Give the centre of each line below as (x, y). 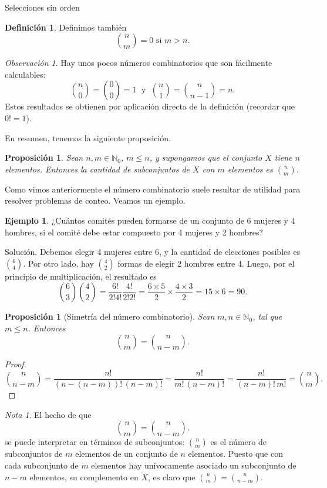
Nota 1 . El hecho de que (48, 414)
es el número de (238, 442)
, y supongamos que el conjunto (206, 157)
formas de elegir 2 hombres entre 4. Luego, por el (206, 263)
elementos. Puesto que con (235, 454)
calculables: (25, 74)
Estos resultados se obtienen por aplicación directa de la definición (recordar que (150, 106)
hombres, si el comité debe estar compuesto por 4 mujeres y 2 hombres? (134, 232)
